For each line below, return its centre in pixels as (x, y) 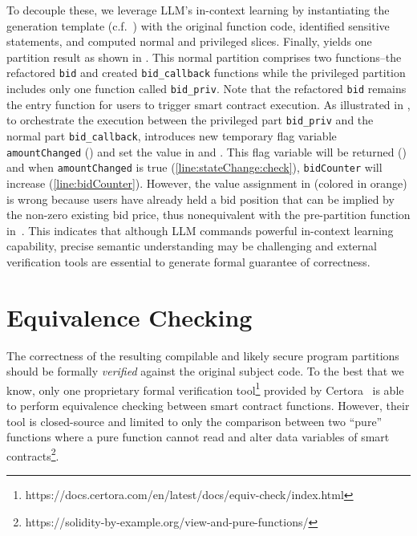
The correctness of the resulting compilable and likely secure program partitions (203, 355)
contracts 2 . (33, 454)
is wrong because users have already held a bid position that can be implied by (200, 199)
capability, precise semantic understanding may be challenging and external (192, 246)
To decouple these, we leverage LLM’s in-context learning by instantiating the (198, 10)
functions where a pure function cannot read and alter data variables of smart (198, 437)
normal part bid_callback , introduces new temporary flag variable (172, 135)
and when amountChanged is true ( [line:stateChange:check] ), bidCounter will (194, 167)
